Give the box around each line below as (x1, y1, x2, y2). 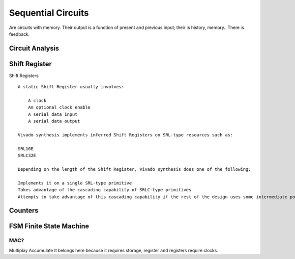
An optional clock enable (28, 104, 91, 110)
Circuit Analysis (9, 44, 59, 52)
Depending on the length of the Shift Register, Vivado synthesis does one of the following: (18, 166, 251, 172)
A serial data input (28, 111, 78, 117)
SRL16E (18, 146, 34, 152)
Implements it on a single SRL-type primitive (18, 180, 132, 186)
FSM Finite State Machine (9, 222, 89, 231)
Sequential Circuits (9, 7, 89, 18)
